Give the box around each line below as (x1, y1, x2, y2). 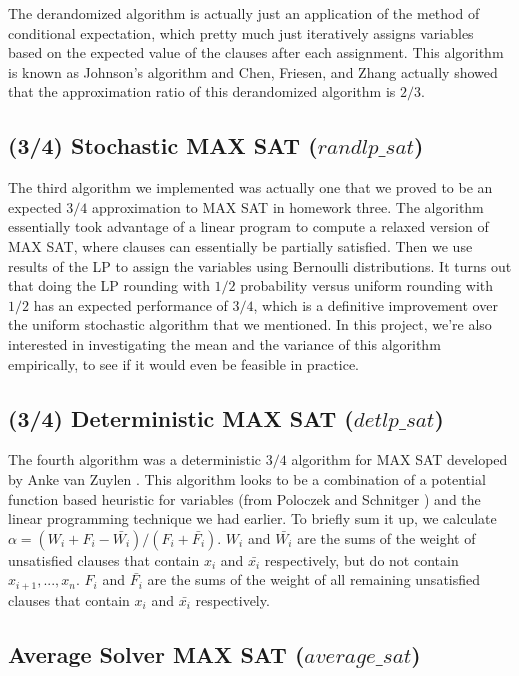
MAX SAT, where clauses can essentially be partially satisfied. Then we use (8, 235, 473, 256)
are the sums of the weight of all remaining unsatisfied (147, 569, 481, 590)
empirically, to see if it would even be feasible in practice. (8, 353, 359, 374)
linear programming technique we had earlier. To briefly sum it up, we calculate (8, 508, 497, 529)
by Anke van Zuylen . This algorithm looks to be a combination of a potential (8, 468, 486, 489)
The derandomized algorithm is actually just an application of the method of (8, 3, 480, 23)
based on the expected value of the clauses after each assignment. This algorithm (8, 42, 504, 63)
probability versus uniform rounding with (240, 275, 494, 296)
